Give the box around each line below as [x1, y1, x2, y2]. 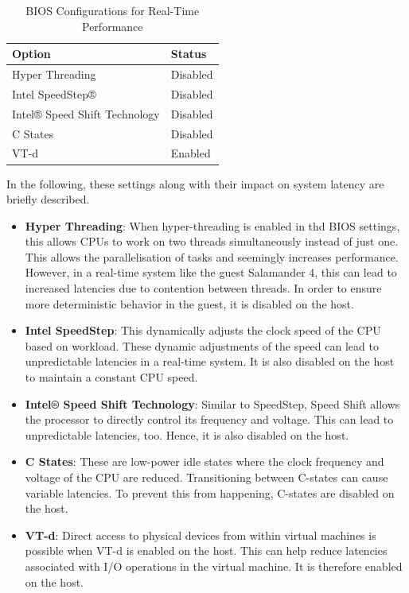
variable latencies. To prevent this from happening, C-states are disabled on [25, 484, 395, 501]
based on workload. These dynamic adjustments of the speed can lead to [25, 337, 379, 354]
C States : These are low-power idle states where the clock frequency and [25, 453, 384, 470]
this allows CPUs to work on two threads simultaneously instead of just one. [25, 233, 399, 250]
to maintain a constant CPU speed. [25, 369, 198, 386]
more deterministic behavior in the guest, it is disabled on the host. [25, 295, 354, 312]
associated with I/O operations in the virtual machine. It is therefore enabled [25, 557, 403, 574]
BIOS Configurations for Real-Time [25, 2, 200, 18]
